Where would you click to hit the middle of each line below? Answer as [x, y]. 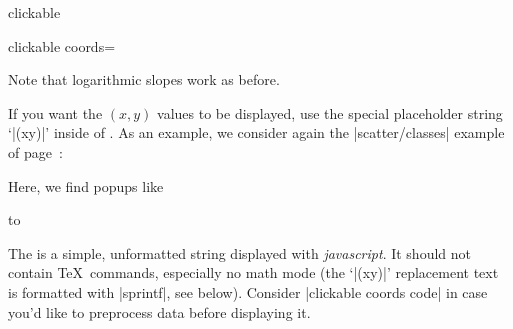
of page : [35, 151]
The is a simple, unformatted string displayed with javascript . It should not [240, 252]
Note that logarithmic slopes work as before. [144, 79]
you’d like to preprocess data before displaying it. [159, 311]
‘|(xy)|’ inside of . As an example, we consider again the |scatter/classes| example [256, 132]
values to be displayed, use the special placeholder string [330, 112]
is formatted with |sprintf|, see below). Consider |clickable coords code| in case [248, 291]
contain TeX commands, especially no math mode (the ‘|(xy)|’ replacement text [253, 272]
